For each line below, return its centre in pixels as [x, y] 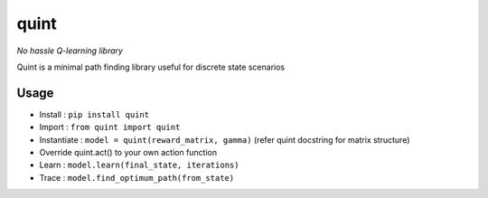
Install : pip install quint [94, 114]
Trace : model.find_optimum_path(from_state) [137, 177]
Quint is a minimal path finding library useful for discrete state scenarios [150, 67]
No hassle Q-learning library [70, 51]
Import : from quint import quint [110, 127]
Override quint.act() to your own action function [128, 153]
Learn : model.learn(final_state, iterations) [139, 165]
